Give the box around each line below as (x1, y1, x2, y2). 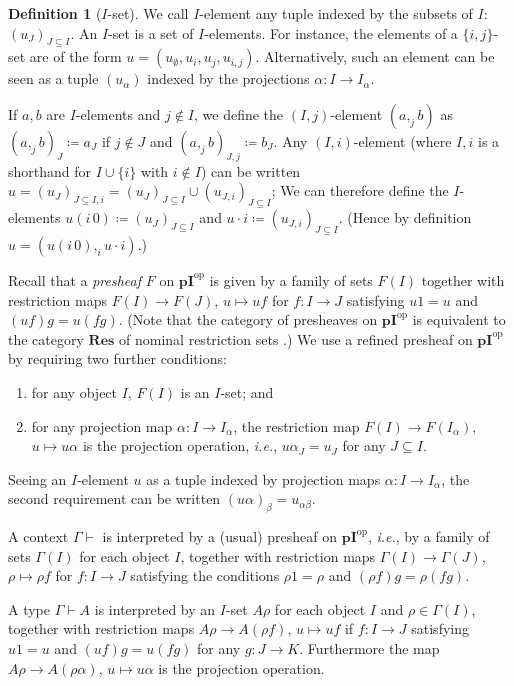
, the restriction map (233, 415, 360, 436)
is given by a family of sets (209, 269, 373, 290)
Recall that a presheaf (8, 269, 142, 290)
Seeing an (8, 468, 67, 489)
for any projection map (31, 415, 173, 436)
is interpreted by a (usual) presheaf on (102, 526, 338, 547)
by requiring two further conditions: (8, 348, 227, 369)
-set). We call (107, 3, 189, 23)
